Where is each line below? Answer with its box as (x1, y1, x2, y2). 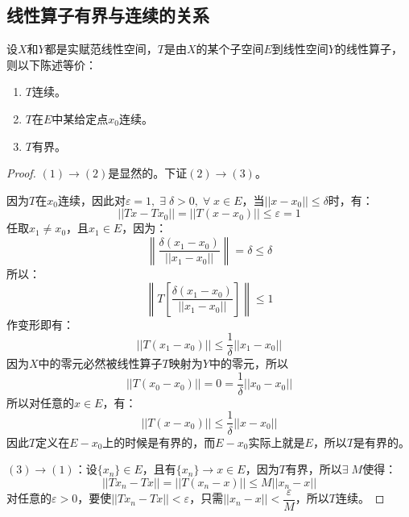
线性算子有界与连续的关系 (6, 2, 209, 27)
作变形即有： (6, 315, 74, 332)
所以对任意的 (6, 394, 74, 411)
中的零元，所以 (209, 355, 288, 372)
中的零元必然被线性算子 (38, 355, 163, 372)
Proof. (6, 165, 36, 181)
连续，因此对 (57, 191, 126, 208)
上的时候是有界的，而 (102, 433, 216, 450)
